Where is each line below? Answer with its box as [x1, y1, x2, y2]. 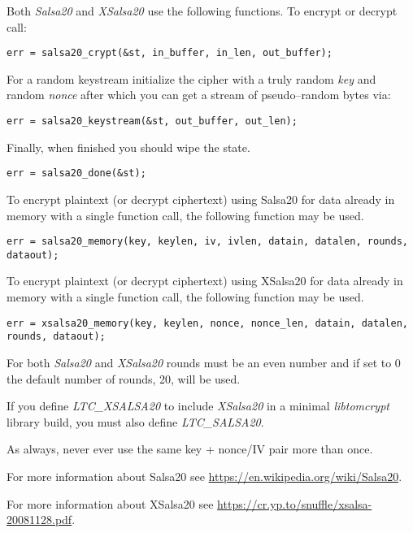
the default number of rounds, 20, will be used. [7, 370, 241, 387]
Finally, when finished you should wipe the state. [7, 138, 250, 155]
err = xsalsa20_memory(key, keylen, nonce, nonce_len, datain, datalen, [7, 317, 408, 329]
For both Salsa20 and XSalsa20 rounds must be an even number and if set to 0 [7, 353, 401, 370]
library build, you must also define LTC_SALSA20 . [7, 413, 264, 430]
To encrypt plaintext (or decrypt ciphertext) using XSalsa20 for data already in [7, 272, 403, 289]
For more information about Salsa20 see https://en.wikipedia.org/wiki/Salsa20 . [7, 467, 402, 484]
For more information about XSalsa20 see [7, 495, 214, 512]
